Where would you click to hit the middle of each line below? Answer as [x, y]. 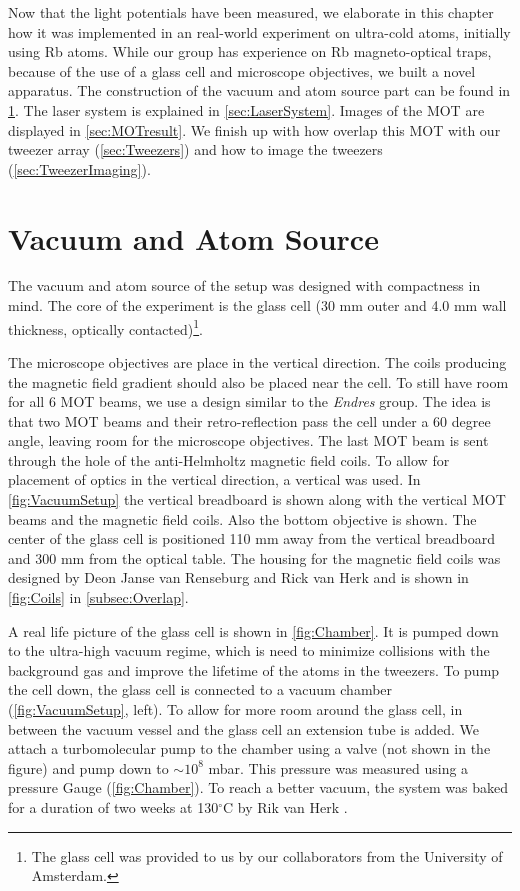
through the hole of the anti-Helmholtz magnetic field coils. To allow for [229, 459]
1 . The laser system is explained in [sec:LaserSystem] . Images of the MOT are [246, 109]
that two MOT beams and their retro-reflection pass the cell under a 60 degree [249, 420]
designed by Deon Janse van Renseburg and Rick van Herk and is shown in [238, 577]
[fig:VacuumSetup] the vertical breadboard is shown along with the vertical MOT [257, 499]
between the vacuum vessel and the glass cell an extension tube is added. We [243, 728]
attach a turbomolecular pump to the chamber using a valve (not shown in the [249, 748]
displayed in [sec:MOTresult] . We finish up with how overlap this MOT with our [254, 129]
